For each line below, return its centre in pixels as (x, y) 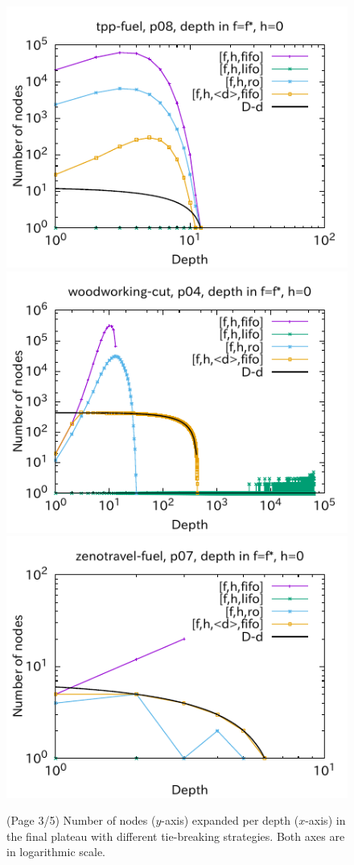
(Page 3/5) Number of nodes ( (81, 820)
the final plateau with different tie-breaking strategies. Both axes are (176, 836)
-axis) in (325, 820)
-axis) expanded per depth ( (230, 820)
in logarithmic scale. (56, 852)
